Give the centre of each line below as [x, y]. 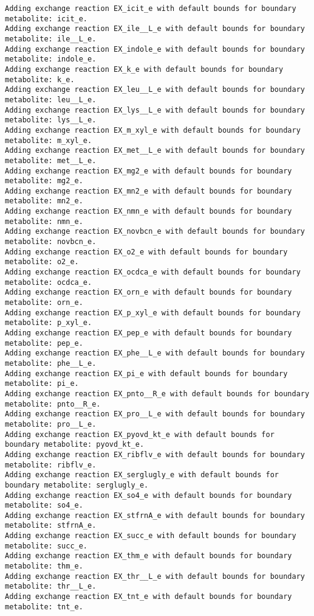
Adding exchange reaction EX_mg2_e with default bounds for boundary [148, 171]
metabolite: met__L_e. [51, 160]
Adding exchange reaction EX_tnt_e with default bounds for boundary [148, 597]
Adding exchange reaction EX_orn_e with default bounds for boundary [148, 292]
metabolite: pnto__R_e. [53, 404]
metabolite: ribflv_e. [51, 465]
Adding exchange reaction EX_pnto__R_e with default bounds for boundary [157, 394]
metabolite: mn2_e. [44, 201]
